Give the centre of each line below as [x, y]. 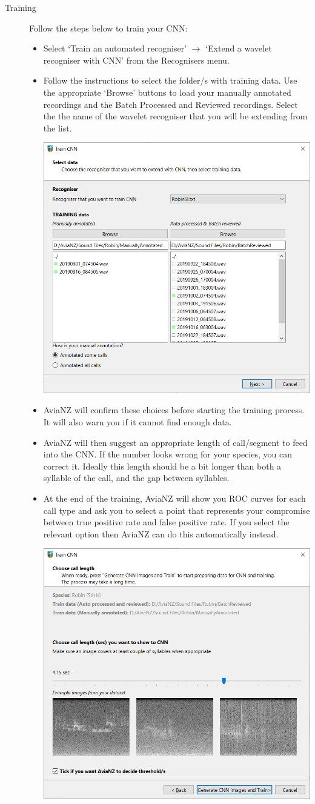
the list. [58, 128]
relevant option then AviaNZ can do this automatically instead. [161, 533]
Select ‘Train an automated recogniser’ [115, 48]
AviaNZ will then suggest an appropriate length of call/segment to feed [175, 442]
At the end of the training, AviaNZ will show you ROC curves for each [174, 498]
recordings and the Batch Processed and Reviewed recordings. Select [171, 104]
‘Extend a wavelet [239, 48]
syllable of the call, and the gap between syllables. [136, 478]
